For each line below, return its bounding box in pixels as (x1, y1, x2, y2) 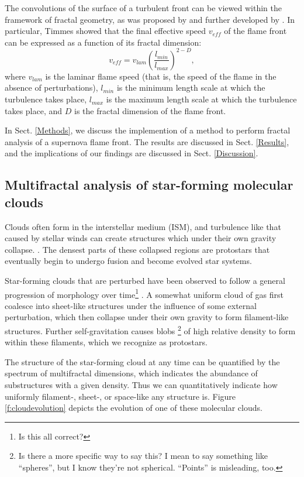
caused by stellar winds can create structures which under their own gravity (5, 232, 277, 244)
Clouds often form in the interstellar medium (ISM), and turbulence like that (5, 220, 281, 232)
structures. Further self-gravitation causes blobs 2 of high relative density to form (5, 323, 296, 337)
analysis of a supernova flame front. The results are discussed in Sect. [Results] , (5, 135, 289, 147)
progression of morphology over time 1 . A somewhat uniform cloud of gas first (5, 286, 284, 300)
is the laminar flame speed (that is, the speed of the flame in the (45, 70, 277, 82)
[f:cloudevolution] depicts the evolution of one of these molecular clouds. (5, 401, 262, 414)
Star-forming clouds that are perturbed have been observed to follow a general (5, 274, 285, 286)
